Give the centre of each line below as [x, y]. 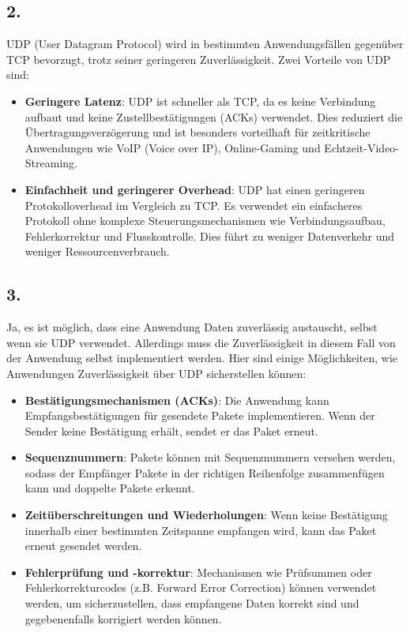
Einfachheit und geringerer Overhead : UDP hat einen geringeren [195, 189]
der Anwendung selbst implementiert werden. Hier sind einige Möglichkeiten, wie [202, 358]
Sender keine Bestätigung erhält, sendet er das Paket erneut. [171, 430]
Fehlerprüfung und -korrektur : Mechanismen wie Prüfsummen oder [198, 572]
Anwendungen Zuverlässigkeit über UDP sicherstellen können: [156, 373]
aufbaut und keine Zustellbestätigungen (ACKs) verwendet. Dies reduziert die [214, 116]
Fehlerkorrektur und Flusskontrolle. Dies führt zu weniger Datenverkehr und [210, 236]
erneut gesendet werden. [83, 546]
